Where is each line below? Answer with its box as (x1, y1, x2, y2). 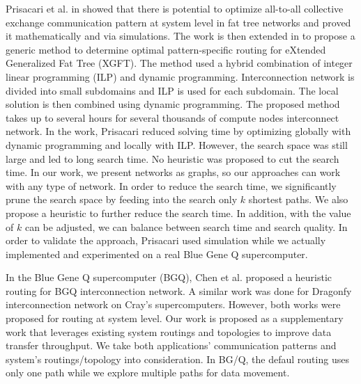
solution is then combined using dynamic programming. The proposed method (6, 97, 340, 111)
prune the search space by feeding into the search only (6, 192, 238, 207)
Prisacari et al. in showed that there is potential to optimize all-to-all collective (6, 1, 344, 15)
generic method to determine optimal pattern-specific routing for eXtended (6, 42, 326, 56)
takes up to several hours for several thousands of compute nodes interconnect (6, 110, 339, 125)
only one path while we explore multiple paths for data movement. (6, 365, 290, 380)
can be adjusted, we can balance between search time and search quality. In (24, 219, 348, 234)
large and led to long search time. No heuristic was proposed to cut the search (6, 151, 339, 166)
